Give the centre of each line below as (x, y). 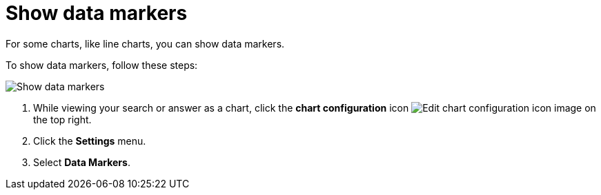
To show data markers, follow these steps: (102, 65)
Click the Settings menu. (90, 141)
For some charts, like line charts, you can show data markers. (145, 43)
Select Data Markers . (82, 162)
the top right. (62, 119)
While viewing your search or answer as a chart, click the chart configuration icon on (315, 107)
